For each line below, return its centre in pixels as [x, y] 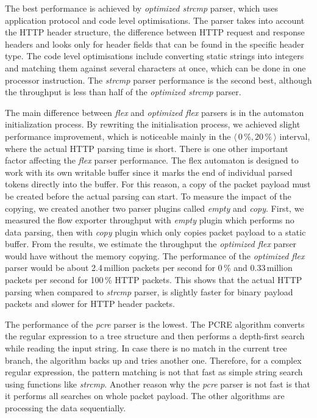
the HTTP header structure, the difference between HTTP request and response [155, 32]
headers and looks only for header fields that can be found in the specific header [155, 44]
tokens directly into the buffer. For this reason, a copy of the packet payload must [158, 184]
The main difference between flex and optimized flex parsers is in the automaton [155, 112]
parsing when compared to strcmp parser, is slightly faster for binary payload [149, 291]
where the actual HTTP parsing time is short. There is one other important [147, 148]
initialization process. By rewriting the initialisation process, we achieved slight [153, 124]
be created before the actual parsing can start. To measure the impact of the [148, 196]
